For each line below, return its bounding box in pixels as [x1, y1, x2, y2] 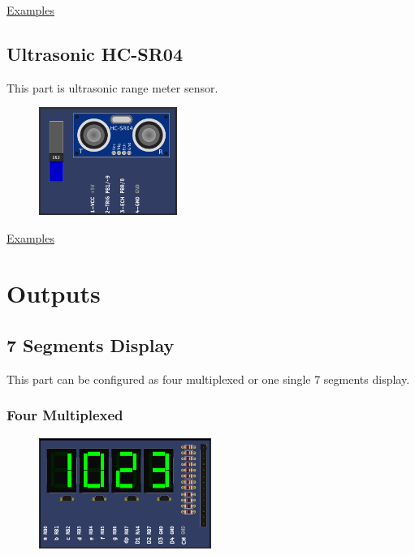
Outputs [6, 277, 101, 310]
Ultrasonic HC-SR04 [6, 41, 183, 66]
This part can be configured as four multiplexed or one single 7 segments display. [6, 370, 410, 387]
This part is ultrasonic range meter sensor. [6, 79, 218, 96]
